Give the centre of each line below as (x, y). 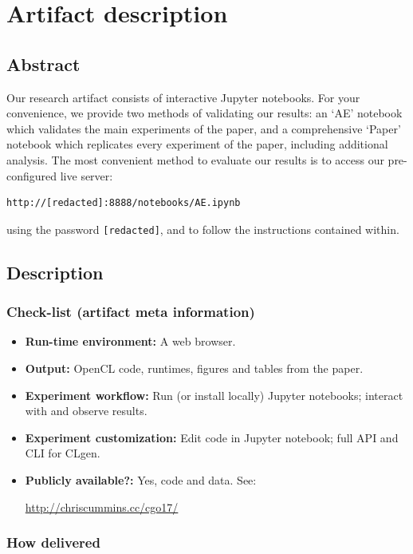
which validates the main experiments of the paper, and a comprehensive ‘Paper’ (204, 128)
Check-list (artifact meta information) (131, 312)
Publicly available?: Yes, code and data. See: (141, 479)
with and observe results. (86, 411)
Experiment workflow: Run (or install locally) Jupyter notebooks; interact (214, 395)
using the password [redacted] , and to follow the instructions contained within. (203, 229)
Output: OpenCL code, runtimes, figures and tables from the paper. (194, 368)
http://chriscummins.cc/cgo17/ (102, 507)
